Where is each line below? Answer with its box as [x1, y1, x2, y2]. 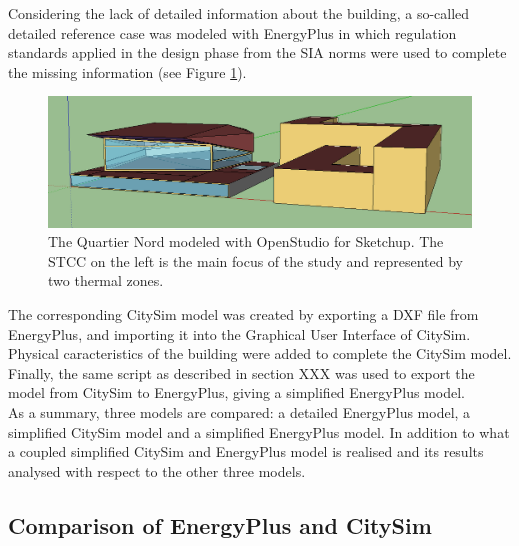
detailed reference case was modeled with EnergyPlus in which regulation [8, 22, 457, 43]
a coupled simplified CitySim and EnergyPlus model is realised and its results [8, 441, 484, 462]
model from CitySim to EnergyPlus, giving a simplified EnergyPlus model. [8, 382, 465, 403]
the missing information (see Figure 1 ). [8, 61, 247, 82]
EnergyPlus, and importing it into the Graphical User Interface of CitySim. [8, 323, 471, 344]
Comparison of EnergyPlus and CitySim [8, 509, 432, 540]
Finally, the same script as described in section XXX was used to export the [8, 362, 475, 383]
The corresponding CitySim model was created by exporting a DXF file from [8, 304, 479, 324]
